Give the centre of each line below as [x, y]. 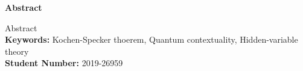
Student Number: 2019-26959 [64, 63]
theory [17, 51]
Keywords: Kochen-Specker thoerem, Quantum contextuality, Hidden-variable [151, 39]
